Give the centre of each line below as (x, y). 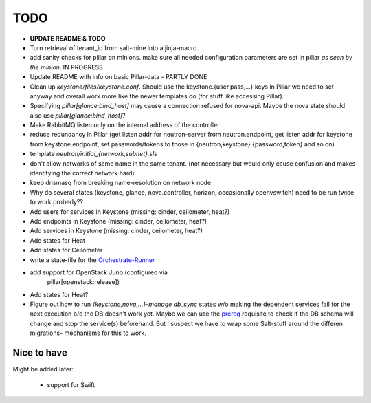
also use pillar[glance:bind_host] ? (78, 115)
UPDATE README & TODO (68, 39)
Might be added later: (43, 369)
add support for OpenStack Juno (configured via (99, 272)
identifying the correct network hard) (82, 173)
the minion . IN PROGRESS (66, 67)
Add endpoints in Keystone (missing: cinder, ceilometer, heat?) (119, 221)
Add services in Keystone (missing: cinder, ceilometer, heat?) (116, 231)
